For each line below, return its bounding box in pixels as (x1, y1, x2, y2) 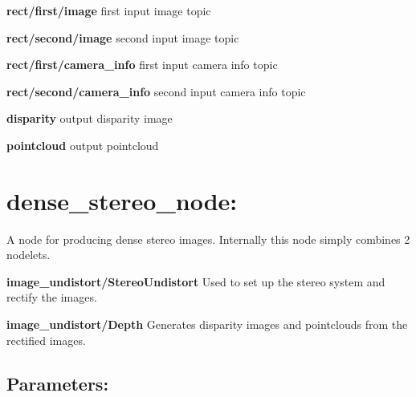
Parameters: (6, 371, 109, 395)
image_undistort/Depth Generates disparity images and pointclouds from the (6, 316, 408, 333)
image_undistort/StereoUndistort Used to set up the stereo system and (6, 273, 385, 290)
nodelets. (6, 246, 51, 263)
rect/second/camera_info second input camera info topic (6, 83, 306, 99)
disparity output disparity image (6, 110, 173, 127)
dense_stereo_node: (6, 184, 238, 217)
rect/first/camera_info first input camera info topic (6, 56, 278, 73)
